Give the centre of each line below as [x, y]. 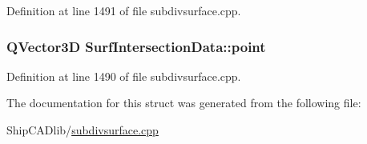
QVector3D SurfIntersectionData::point [136, 46]
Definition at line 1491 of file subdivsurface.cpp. [124, 10]
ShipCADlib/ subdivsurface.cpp [83, 130]
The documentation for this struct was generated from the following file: [184, 103]
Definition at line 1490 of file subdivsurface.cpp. [124, 76]
